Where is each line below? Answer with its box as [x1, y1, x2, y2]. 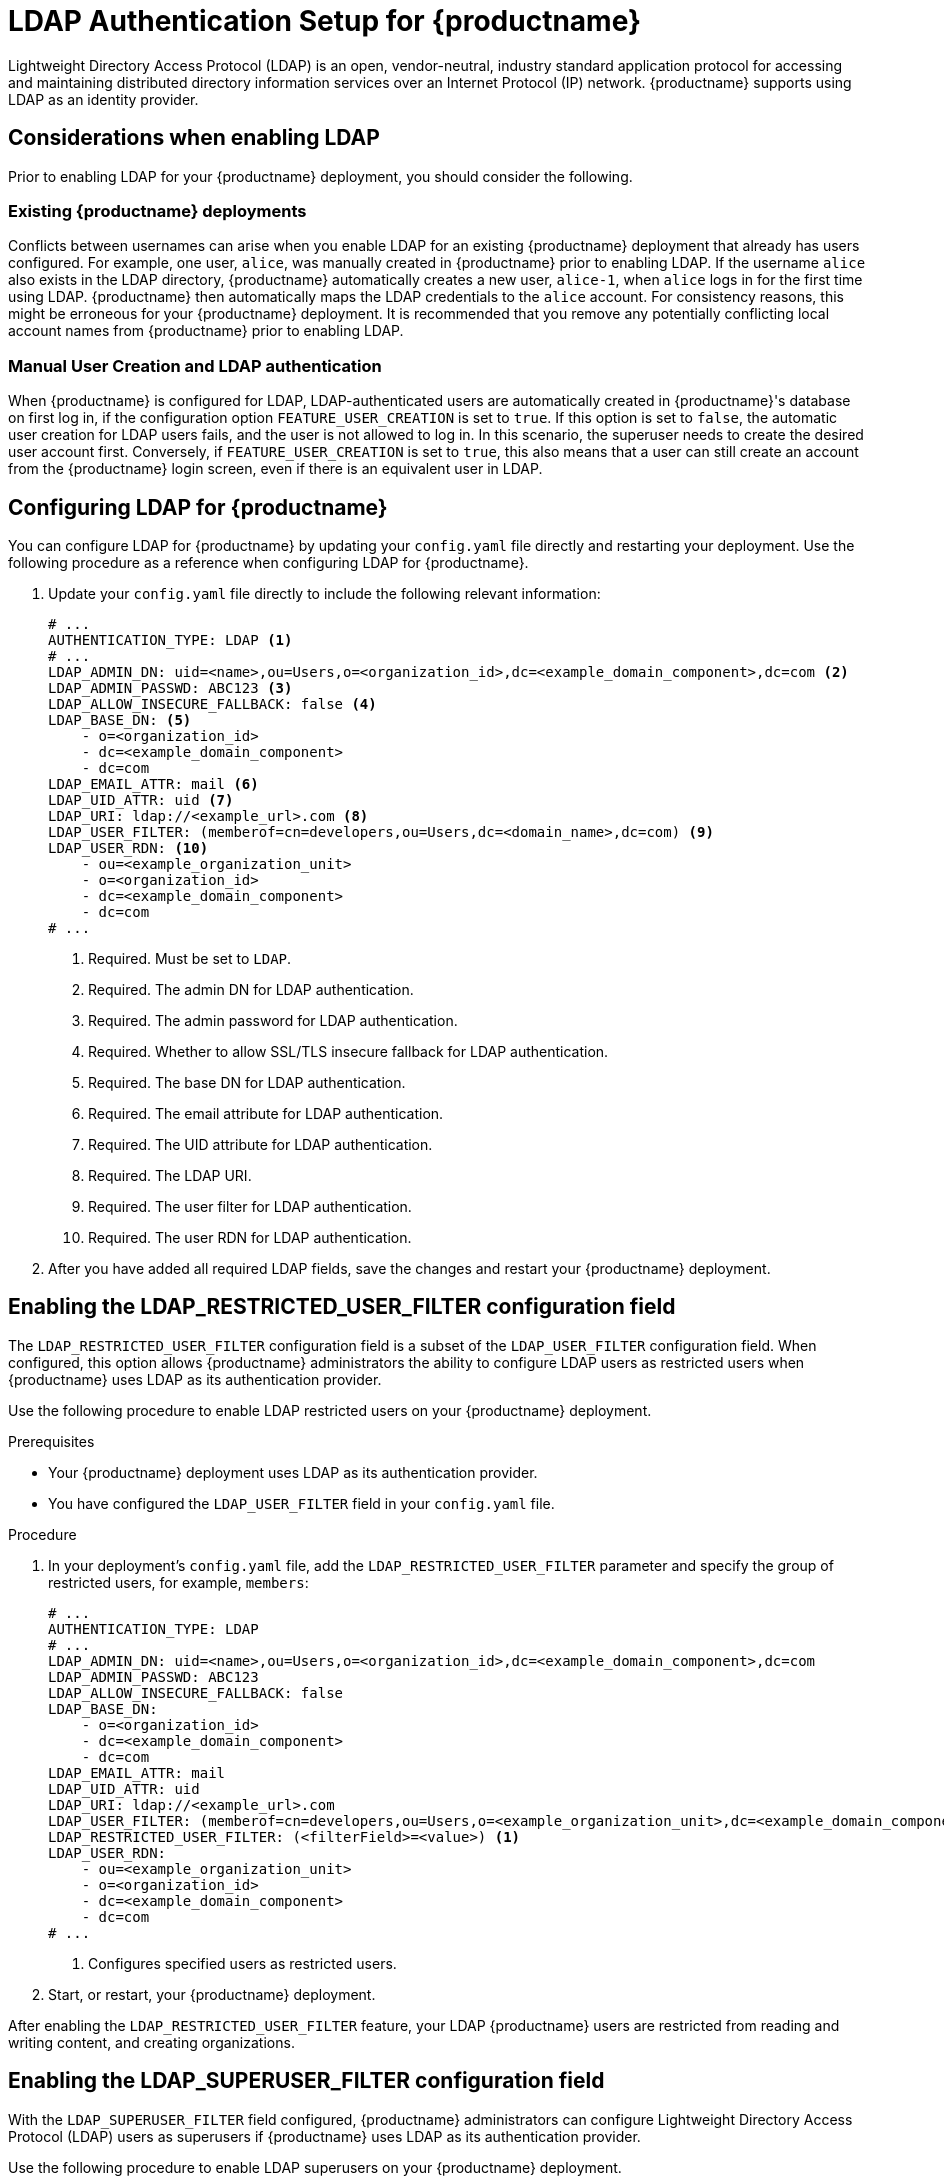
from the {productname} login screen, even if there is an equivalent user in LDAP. [8, 460, 543, 478]
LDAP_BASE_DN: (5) [48, 711, 192, 728]
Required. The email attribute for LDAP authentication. [88, 1104, 444, 1122]
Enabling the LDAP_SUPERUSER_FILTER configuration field [8, 2068, 605, 2094]
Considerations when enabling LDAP [8, 125, 380, 151]
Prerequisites [8, 1432, 95, 1450]
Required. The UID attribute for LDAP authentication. [88, 1135, 433, 1153]
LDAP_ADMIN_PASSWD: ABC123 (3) [48, 679, 293, 696]
